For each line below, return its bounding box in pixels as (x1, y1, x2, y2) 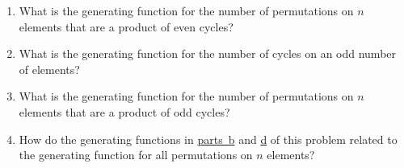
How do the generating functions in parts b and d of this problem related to (19, 130, 398, 147)
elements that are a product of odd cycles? (19, 103, 230, 120)
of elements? (19, 60, 80, 77)
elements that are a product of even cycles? (19, 18, 234, 35)
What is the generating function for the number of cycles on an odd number (19, 45, 397, 62)
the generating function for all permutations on (19, 146, 253, 163)
